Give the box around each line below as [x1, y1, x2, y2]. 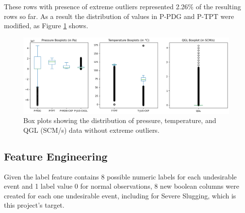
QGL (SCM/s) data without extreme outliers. [23, 124, 160, 135]
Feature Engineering [4, 148, 108, 163]
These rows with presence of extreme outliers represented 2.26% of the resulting [4, 1, 241, 11]
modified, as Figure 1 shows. [4, 20, 88, 31]
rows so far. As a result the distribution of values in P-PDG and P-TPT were [4, 11, 234, 21]
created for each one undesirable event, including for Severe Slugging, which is [4, 190, 236, 200]
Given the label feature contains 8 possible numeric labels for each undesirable [4, 171, 237, 181]
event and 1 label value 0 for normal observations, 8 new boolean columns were [4, 181, 239, 191]
